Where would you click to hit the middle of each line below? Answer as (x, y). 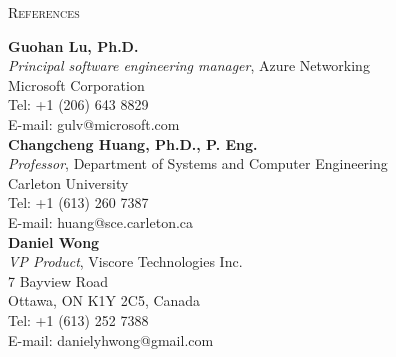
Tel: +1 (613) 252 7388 (78, 319)
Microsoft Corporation (76, 84)
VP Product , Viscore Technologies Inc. (125, 261)
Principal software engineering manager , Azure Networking (189, 65)
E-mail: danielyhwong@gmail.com (111, 339)
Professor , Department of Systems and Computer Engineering (198, 163)
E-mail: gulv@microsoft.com (94, 123)
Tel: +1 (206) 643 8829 (78, 104)
